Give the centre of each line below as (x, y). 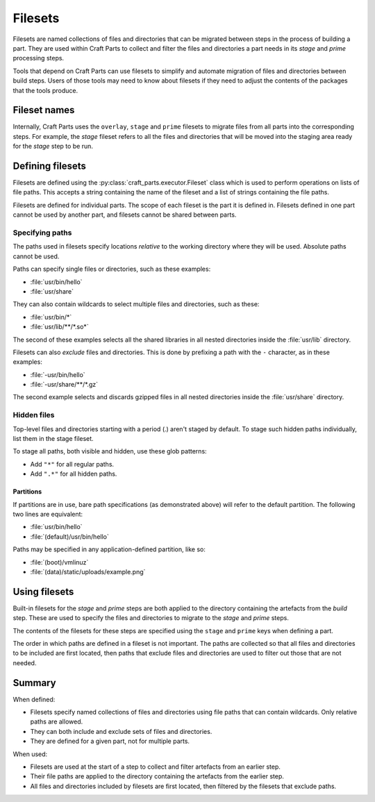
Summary (34, 683)
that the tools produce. (45, 90)
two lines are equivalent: (48, 514)
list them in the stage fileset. (53, 439)
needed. (25, 662)
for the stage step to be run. (53, 147)
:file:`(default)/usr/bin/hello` (69, 536)
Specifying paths (42, 233)
